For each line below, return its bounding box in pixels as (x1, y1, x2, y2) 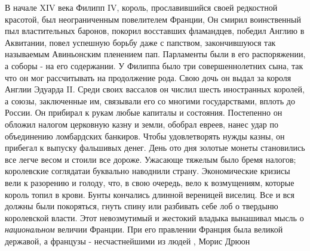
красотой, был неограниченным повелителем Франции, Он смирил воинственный (5, 13, 302, 25)
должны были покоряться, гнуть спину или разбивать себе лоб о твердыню (5, 200, 278, 212)
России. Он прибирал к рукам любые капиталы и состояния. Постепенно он (5, 106, 283, 119)
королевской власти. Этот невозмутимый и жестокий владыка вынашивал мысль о (5, 211, 304, 224)
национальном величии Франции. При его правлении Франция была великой (5, 223, 283, 235)
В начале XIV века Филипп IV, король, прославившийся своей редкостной (5, 1, 278, 13)
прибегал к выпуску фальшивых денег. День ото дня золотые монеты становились (5, 141, 305, 154)
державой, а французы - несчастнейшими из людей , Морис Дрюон (5, 234, 250, 247)
